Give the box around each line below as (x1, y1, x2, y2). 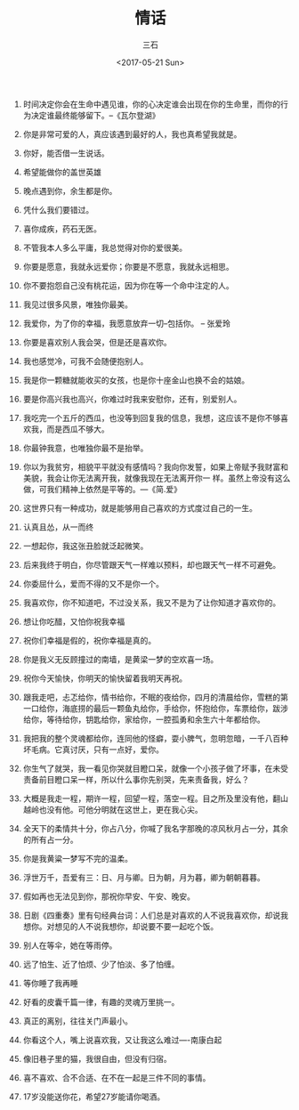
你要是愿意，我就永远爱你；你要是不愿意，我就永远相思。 (22, 261, 234, 271)
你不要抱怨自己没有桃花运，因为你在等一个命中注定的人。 (22, 280, 234, 290)
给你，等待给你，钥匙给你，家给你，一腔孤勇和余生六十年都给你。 (22, 714, 265, 725)
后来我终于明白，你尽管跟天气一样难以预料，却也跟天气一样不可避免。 (22, 559, 281, 570)
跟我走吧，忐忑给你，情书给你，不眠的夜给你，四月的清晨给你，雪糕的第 (22, 692, 288, 702)
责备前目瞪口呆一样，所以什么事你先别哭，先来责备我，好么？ (22, 774, 250, 784)
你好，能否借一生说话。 (22, 148, 109, 158)
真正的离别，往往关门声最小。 (22, 1016, 133, 1026)
